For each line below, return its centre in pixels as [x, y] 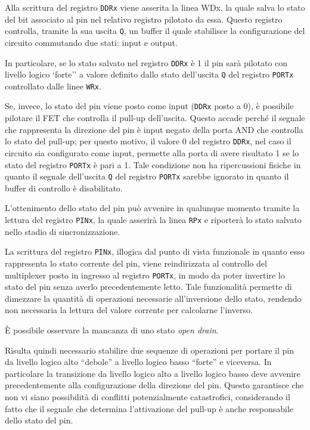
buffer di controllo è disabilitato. [64, 188]
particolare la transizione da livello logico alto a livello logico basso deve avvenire [153, 373]
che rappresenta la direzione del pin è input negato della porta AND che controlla [154, 129]
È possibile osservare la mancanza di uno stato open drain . [112, 330]
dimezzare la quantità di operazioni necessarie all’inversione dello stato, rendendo [153, 298]
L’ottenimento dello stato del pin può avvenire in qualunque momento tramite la [152, 208]
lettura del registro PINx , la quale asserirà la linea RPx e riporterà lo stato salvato [153, 220]
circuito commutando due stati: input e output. [91, 42]
